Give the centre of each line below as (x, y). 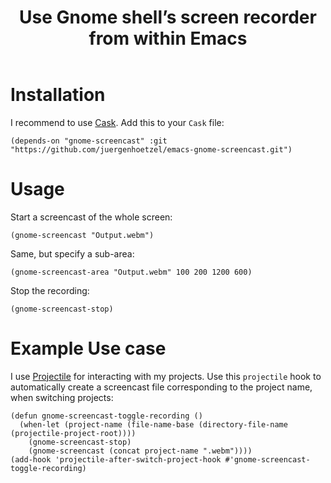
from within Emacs (168, 38)
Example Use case (88, 348)
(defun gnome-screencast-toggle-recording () (106, 416)
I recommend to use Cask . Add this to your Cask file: (117, 122)
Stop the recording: (50, 290)
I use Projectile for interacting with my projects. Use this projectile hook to (166, 376)
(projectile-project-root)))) (73, 433)
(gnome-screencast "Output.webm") (82, 235)
